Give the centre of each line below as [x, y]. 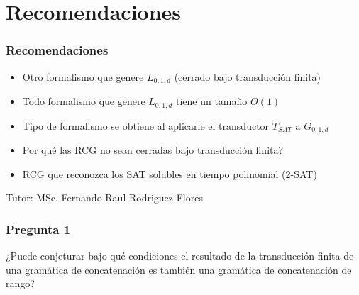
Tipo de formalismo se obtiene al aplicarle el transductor [146, 125]
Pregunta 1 [38, 229]
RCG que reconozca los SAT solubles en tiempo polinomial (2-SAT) [170, 173]
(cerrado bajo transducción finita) [248, 76]
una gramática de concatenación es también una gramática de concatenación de [179, 269]
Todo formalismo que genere [84, 101]
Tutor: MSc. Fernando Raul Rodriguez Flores [104, 197]
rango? [20, 283]
